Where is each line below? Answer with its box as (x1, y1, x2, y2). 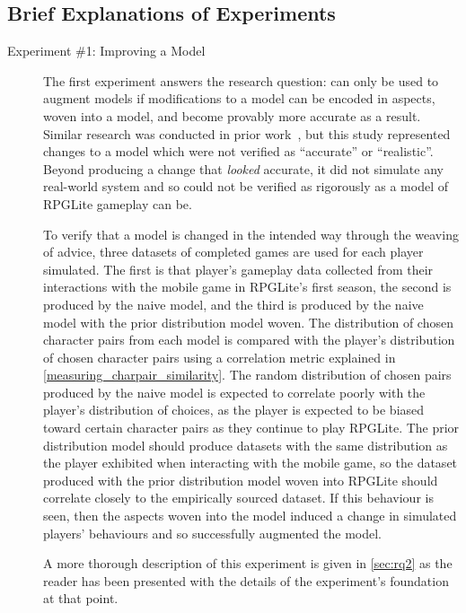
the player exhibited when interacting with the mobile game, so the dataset (43, 453, 458, 472)
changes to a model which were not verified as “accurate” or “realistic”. (43, 142, 434, 161)
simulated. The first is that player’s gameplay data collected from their (43, 259, 434, 278)
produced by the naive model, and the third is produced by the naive (43, 294, 424, 313)
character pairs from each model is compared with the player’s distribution (43, 330, 455, 349)
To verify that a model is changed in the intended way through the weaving (43, 224, 459, 243)
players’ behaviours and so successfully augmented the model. (43, 523, 382, 542)
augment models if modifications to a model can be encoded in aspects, (43, 89, 435, 108)
